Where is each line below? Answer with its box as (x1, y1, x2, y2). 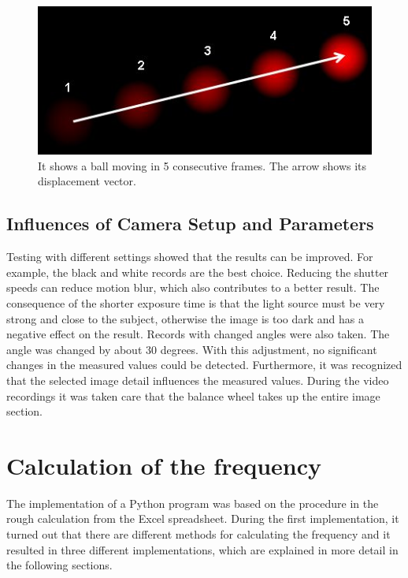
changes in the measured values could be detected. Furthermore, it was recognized (6, 356, 402, 373)
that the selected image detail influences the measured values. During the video (6, 371, 389, 388)
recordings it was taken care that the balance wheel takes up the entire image (6, 387, 380, 404)
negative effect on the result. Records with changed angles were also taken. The (6, 326, 390, 342)
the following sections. (6, 557, 113, 573)
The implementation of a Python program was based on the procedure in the (6, 494, 379, 511)
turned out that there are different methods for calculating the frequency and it (6, 526, 391, 543)
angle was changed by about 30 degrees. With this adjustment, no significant (6, 341, 377, 357)
